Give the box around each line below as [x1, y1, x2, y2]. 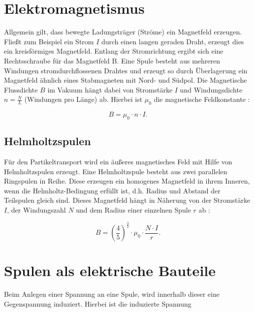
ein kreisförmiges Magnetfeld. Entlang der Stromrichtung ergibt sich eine [4, 46, 223, 56]
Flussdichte [4, 84, 38, 94]
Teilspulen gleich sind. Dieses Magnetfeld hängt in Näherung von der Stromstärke [4, 195, 251, 205]
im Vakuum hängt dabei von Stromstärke [47, 84, 173, 94]
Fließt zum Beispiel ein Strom [4, 36, 94, 46]
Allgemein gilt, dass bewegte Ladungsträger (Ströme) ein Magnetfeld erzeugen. [4, 27, 242, 37]
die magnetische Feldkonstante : [154, 94, 250, 104]
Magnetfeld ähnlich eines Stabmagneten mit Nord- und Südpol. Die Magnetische [4, 75, 247, 85]
